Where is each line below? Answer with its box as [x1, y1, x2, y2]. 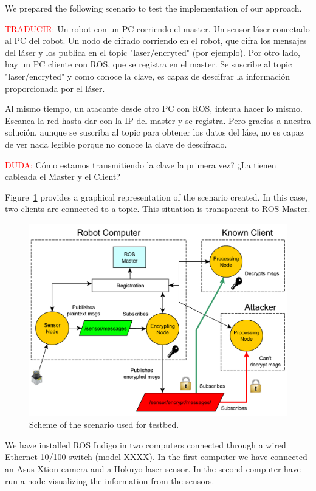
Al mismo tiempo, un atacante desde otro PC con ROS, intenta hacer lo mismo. [5, 102, 303, 115]
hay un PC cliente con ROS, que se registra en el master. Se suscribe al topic [5, 58, 292, 70]
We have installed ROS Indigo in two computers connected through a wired [5, 438, 286, 451]
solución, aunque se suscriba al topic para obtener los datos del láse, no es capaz [5, 126, 304, 139]
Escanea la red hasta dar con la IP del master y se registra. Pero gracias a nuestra [5, 114, 311, 126]
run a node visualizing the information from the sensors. [5, 474, 215, 487]
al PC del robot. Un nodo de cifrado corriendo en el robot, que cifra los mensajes [5, 34, 307, 47]
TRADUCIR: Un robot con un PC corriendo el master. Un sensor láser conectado [5, 22, 310, 35]
